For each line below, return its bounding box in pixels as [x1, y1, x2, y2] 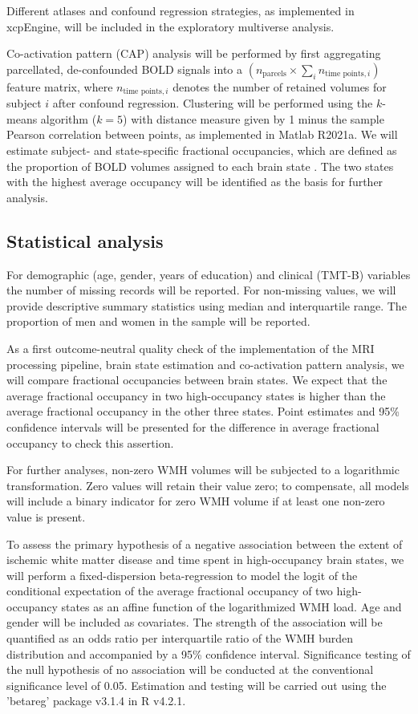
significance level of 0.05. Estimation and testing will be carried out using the [6, 676, 387, 693]
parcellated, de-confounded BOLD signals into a [6, 60, 243, 77]
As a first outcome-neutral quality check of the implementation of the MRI [6, 339, 375, 356]
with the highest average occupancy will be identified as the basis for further [6, 173, 384, 190]
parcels [262, 70, 286, 79]
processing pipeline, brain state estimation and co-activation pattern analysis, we [6, 355, 404, 372]
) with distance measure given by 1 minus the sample [123, 110, 384, 127]
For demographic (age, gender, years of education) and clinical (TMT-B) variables [6, 266, 411, 282]
